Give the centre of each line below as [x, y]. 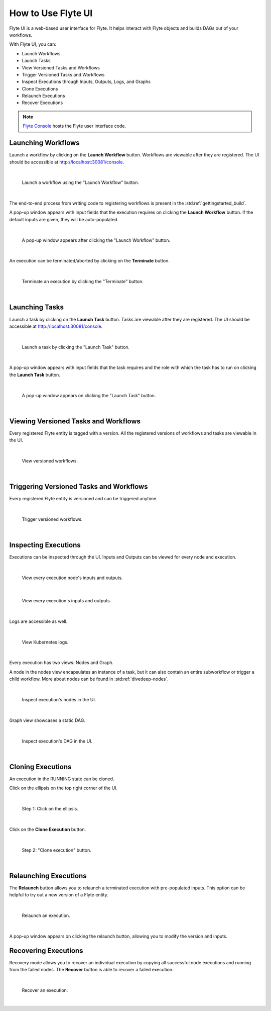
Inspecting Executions [45, 545]
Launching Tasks [37, 307]
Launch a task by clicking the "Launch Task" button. [76, 347]
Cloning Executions [40, 767]
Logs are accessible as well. [38, 621]
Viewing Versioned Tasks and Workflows [75, 421]
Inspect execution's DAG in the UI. [57, 741]
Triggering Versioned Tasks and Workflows [79, 487]
